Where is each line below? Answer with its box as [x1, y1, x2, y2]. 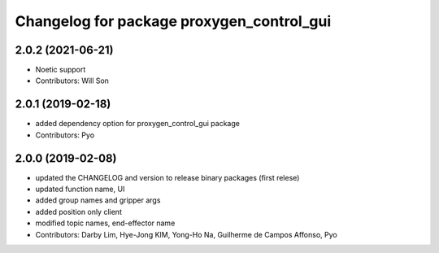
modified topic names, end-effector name [35, 218, 176, 228]
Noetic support [35, 65, 86, 75]
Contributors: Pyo [35, 130, 95, 140]
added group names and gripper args [35, 195, 161, 205]
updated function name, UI [35, 184, 125, 194]
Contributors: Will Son [35, 76, 110, 85]
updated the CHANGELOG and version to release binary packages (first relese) [35, 172, 300, 182]
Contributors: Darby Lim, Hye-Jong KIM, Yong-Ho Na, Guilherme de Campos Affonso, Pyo [35, 229, 337, 239]
